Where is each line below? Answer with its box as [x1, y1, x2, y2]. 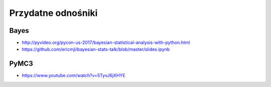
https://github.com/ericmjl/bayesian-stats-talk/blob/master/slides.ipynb [22, 46, 170, 52]
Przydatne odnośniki [9, 7, 98, 18]
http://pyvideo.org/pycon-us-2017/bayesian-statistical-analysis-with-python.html [22, 40, 190, 46]
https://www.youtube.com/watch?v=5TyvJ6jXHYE [22, 73, 125, 79]
